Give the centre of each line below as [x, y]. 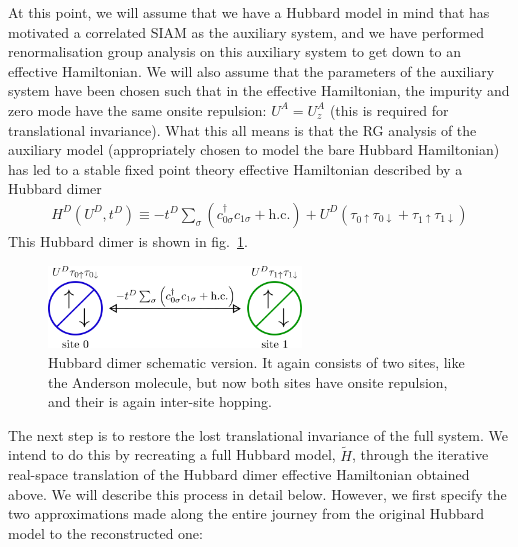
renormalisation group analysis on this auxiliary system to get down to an [234, 51]
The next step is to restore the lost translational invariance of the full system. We [258, 434]
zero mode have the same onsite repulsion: [137, 109]
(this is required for [389, 109]
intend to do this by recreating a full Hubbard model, [172, 454]
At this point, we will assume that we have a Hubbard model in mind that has [249, 12]
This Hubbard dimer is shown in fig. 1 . [128, 240]
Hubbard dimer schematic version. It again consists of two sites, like [256, 361]
